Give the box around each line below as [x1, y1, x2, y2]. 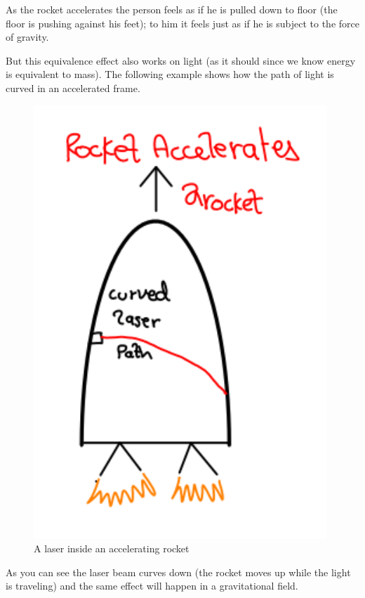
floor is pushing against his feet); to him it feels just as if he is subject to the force [6, 15, 359, 30]
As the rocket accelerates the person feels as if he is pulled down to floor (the [6, 2, 338, 16]
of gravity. [6, 30, 49, 44]
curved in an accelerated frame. [6, 80, 140, 95]
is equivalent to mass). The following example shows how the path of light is [6, 67, 334, 82]
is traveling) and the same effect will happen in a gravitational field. [6, 578, 298, 593]
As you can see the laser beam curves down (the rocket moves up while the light [6, 564, 351, 579]
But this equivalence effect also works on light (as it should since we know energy [6, 53, 356, 67]
